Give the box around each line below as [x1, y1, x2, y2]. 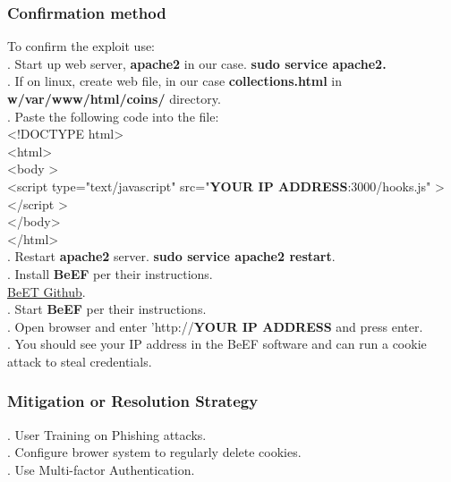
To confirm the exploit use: [7, 37, 156, 55]
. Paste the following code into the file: [7, 106, 219, 125]
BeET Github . [7, 282, 86, 300]
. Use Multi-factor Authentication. [7, 460, 195, 478]
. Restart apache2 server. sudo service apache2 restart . [7, 247, 336, 266]
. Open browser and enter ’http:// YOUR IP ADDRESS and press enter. [7, 317, 423, 335]
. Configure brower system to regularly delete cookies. [7, 443, 302, 461]
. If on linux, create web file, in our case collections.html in [7, 72, 343, 90]
